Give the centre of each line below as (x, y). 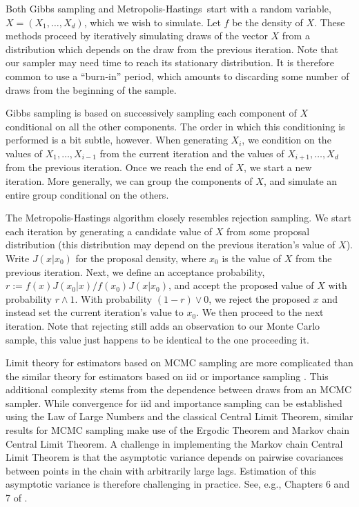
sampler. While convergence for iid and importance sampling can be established (174, 402)
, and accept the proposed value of (241, 285)
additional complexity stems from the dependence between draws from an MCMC (179, 389)
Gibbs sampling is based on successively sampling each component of (151, 113)
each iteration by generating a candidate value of (109, 231)
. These (330, 22)
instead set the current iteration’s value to (95, 312)
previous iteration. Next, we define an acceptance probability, (135, 271)
